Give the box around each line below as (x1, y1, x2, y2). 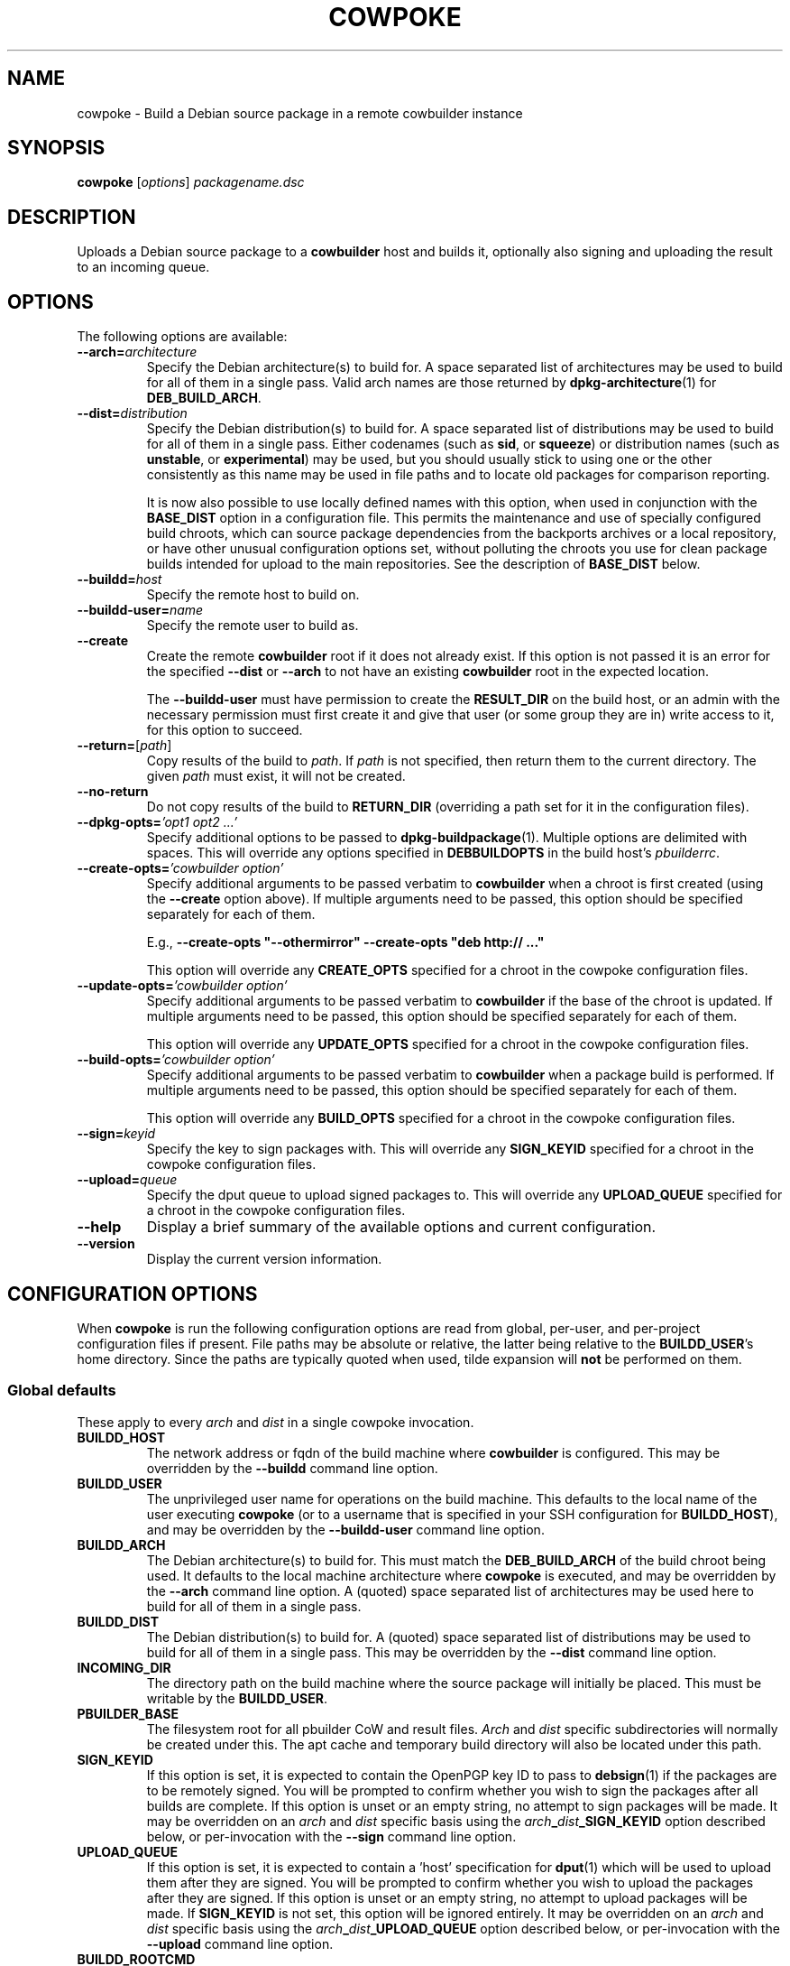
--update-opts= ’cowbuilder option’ (77, 978, 288, 994)
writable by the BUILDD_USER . (146, 1690, 327, 1706)
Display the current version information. (146, 1251, 382, 1267)
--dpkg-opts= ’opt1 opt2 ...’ (77, 814, 238, 830)
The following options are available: (77, 329, 288, 345)
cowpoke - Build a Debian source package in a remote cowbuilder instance (77, 105, 523, 121)
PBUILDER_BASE (77, 1705, 179, 1721)
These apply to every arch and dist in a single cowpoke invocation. (77, 1414, 474, 1430)
